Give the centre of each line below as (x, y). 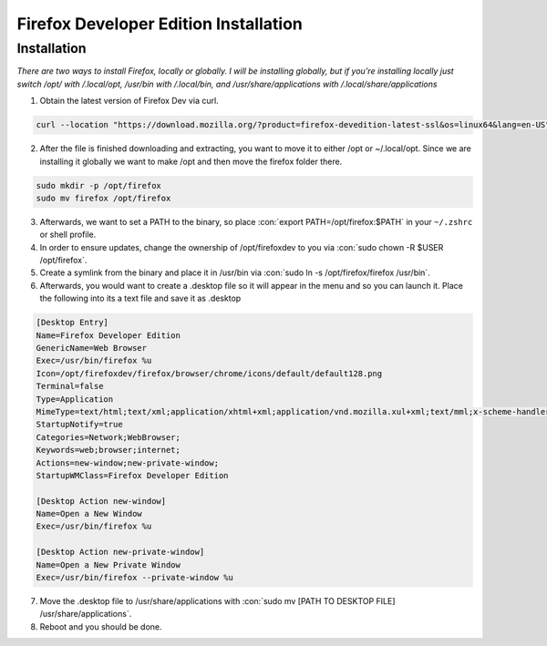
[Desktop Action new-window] (101, 501)
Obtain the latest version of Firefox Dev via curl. (129, 101)
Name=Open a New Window (89, 514)
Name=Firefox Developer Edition (108, 335)
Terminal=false (70, 386)
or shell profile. (68, 235)
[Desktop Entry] (72, 323)
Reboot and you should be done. (101, 626)
